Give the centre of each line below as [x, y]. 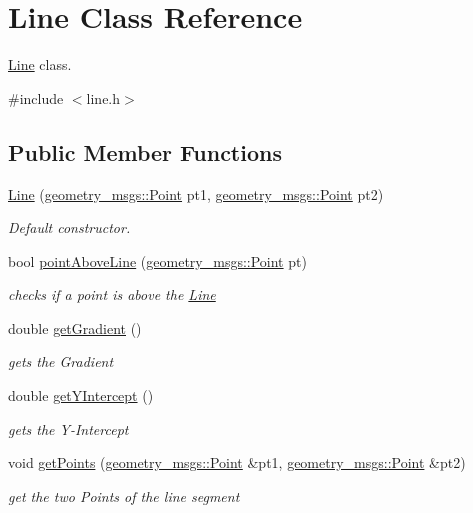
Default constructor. [69, 227]
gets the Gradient [61, 361]
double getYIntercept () [81, 395]
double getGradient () [75, 327]
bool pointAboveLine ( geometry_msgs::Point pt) [157, 260]
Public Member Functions [145, 151]
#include [36, 97]
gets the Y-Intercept [68, 428]
